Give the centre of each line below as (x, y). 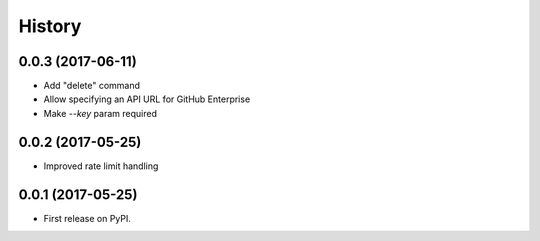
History (50, 26)
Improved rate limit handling (101, 166)
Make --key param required (100, 113)
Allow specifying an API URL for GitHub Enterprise (147, 99)
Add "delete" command (91, 86)
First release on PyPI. (87, 218)
